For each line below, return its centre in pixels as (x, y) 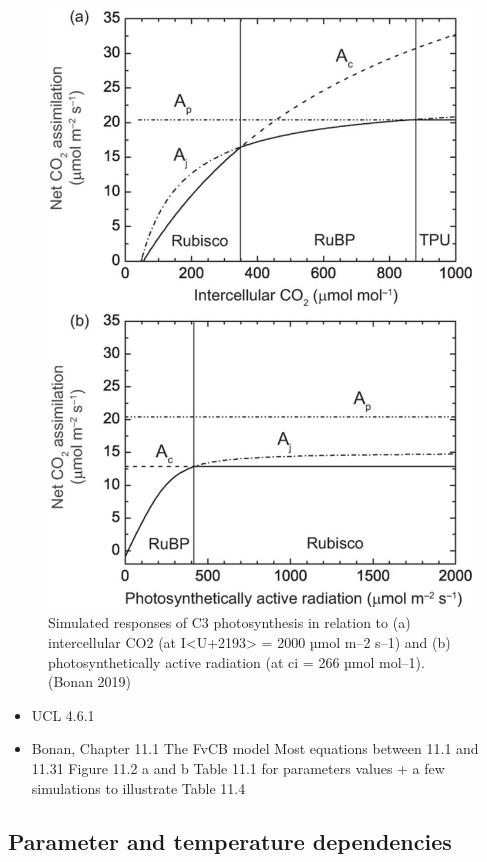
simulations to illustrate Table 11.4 (138, 787)
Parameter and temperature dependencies (230, 841)
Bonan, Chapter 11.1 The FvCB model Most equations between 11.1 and (255, 748)
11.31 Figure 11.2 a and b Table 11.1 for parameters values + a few (238, 767)
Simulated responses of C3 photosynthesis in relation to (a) (229, 622)
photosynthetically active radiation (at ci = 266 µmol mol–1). (236, 661)
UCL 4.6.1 (63, 714)
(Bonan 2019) (90, 681)
